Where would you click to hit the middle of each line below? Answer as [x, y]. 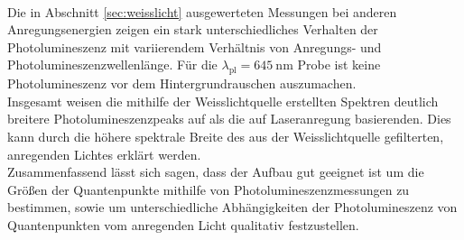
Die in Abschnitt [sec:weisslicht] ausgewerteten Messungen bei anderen [202, 11]
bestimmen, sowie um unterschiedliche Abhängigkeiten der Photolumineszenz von [232, 207]
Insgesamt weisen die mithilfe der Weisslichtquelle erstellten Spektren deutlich [223, 101]
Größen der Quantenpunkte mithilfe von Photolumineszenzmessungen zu [209, 189]
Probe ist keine [339, 65]
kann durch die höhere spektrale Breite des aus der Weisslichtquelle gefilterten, [226, 136]
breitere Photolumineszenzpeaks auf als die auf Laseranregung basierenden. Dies [229, 119]
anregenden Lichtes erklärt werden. [104, 154]
